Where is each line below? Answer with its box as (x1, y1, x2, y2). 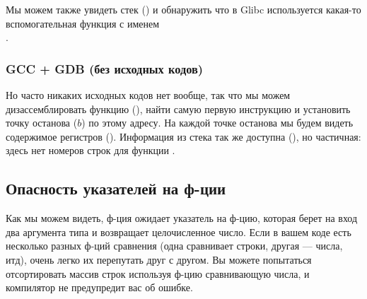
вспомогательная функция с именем (6, 16, 160, 30)
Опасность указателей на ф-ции (6, 177, 226, 199)
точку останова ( (6, 115, 78, 130)
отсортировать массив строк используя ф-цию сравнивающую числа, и (6, 266, 310, 281)
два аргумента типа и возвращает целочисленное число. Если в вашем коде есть (6, 224, 351, 239)
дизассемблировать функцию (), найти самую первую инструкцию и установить (6, 101, 351, 116)
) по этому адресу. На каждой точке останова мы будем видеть (81, 115, 354, 130)
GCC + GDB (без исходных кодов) (6, 59, 204, 77)
